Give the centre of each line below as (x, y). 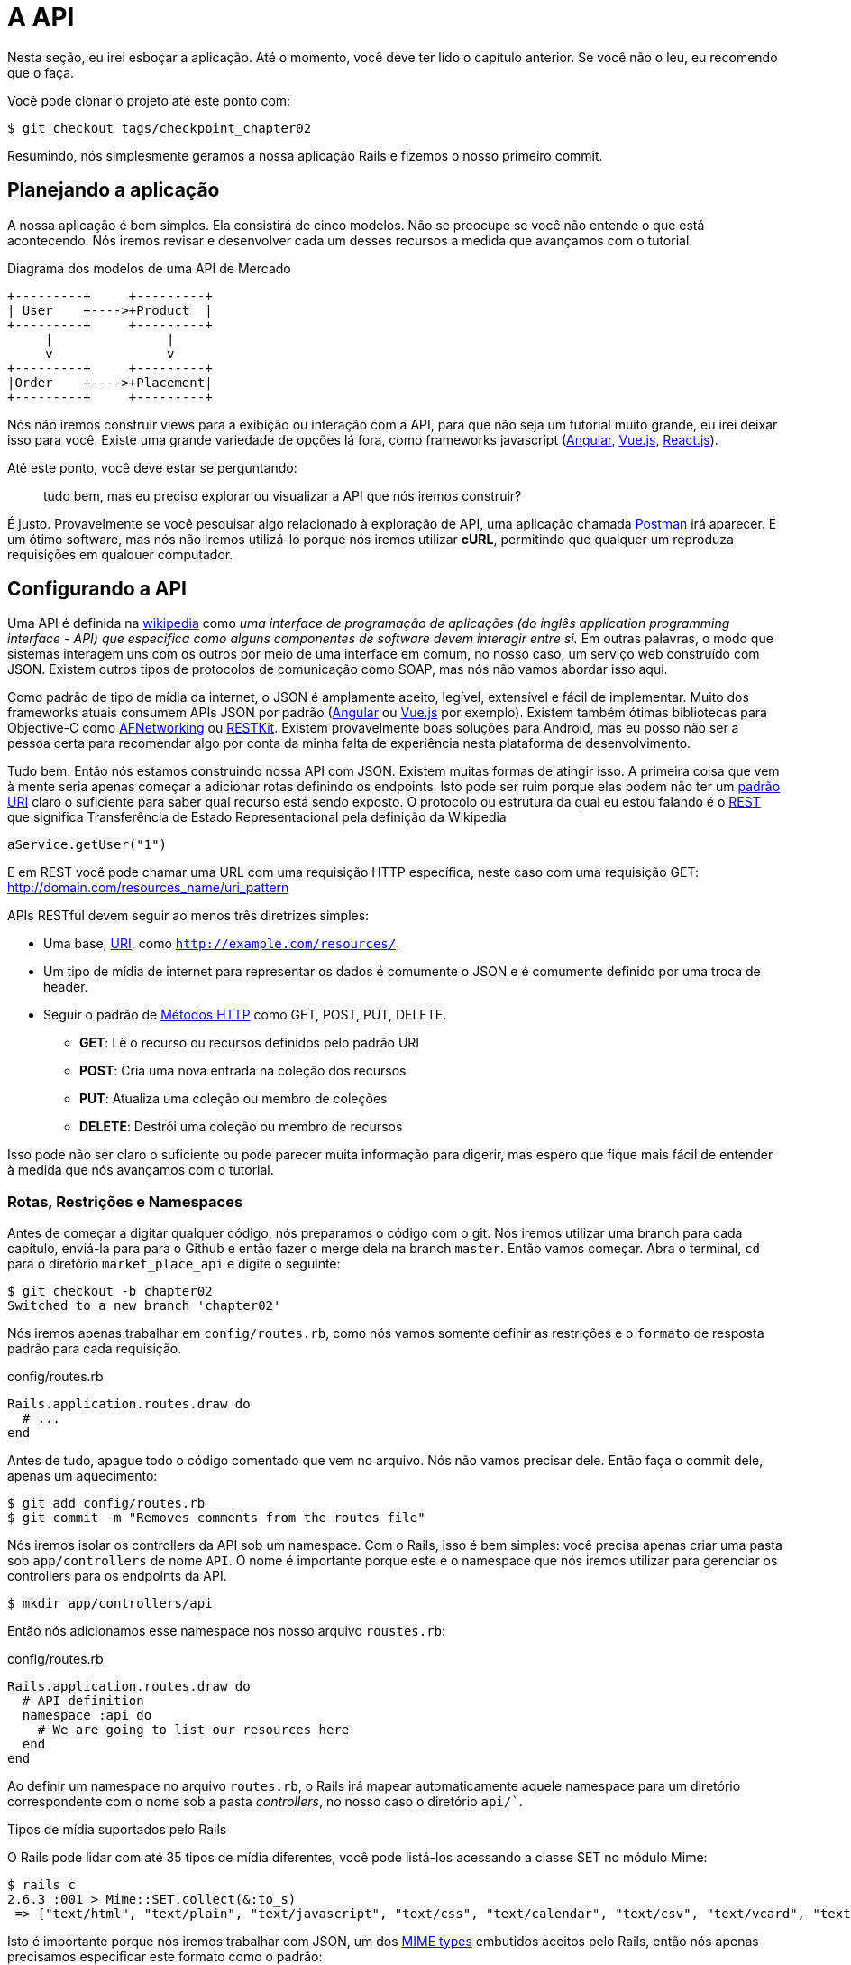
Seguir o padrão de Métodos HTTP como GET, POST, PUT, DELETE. (245, 1015)
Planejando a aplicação (114, 190)
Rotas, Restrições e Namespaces (125, 1201)
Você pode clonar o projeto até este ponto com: (149, 100)
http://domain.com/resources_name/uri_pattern (148, 888)
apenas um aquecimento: (82, 1476)
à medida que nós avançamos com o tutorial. (141, 1170)
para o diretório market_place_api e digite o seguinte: (174, 1264)
